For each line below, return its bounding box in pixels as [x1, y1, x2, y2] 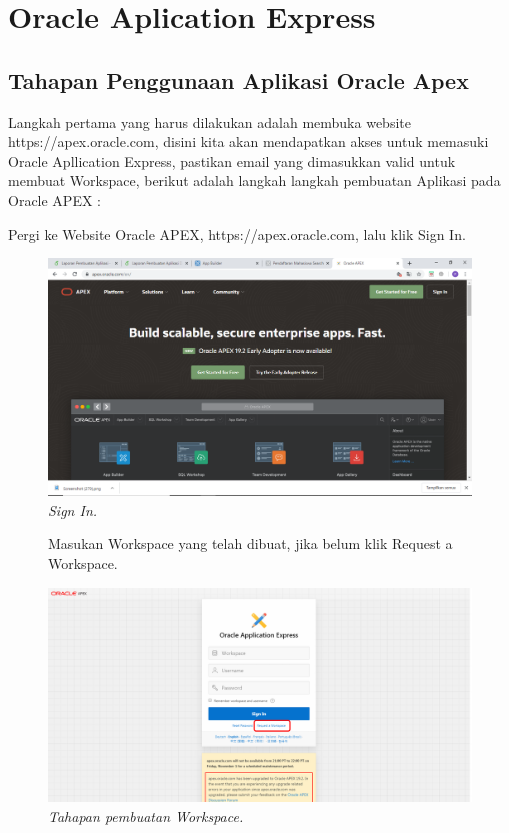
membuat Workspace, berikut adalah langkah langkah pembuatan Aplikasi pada [8, 170, 501, 191]
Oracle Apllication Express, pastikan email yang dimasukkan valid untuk [8, 150, 456, 171]
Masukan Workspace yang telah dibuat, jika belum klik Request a [48, 533, 453, 554]
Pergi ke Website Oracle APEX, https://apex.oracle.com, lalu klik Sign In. [8, 223, 466, 244]
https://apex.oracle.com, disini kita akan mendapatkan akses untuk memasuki [8, 131, 489, 152]
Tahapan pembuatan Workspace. [48, 805, 244, 826]
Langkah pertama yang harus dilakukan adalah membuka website [8, 111, 411, 132]
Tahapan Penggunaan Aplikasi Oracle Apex [8, 64, 469, 95]
